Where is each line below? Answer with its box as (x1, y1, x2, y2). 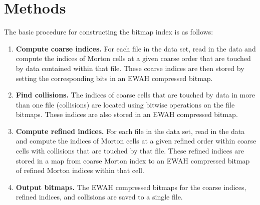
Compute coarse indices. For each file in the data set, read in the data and (16, 43, 256, 53)
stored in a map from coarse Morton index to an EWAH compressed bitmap (16, 155, 250, 165)
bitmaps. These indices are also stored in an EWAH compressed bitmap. (16, 109, 238, 119)
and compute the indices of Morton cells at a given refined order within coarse (16, 135, 256, 146)
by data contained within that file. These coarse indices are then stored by (16, 62, 244, 73)
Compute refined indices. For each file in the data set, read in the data (16, 125, 245, 136)
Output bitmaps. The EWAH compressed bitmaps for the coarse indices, (16, 181, 246, 192)
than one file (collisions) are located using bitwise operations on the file (16, 99, 235, 109)
